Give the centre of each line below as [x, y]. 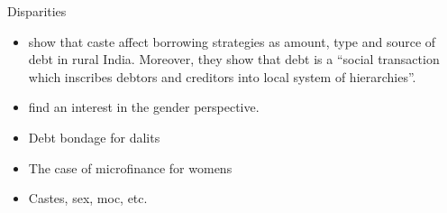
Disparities [37, 11]
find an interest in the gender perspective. [144, 107]
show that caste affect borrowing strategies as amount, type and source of [232, 41]
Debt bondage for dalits [94, 137]
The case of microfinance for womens [130, 167]
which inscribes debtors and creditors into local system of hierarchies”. [222, 76]
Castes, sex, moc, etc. [88, 198]
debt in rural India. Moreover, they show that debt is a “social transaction [234, 59]
